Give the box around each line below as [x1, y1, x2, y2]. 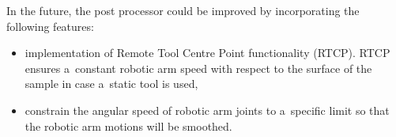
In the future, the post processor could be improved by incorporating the [6, 2, 360, 18]
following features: [6, 17, 94, 34]
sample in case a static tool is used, [25, 75, 198, 92]
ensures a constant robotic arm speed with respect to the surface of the [25, 59, 372, 76]
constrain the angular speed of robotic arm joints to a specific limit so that [25, 101, 390, 118]
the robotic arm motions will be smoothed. [25, 117, 232, 134]
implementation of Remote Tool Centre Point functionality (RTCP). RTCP [25, 44, 390, 61]
